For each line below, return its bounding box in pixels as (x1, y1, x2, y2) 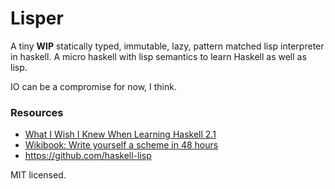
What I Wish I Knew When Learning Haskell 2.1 (24, 128, 217, 141)
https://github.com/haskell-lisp (24, 150, 152, 162)
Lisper (10, 7, 64, 30)
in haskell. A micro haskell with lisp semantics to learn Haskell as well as (10, 50, 307, 62)
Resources (10, 105, 64, 119)
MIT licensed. (10, 169, 67, 181)
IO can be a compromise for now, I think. (10, 80, 177, 92)
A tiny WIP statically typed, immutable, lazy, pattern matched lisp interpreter (10, 40, 325, 52)
